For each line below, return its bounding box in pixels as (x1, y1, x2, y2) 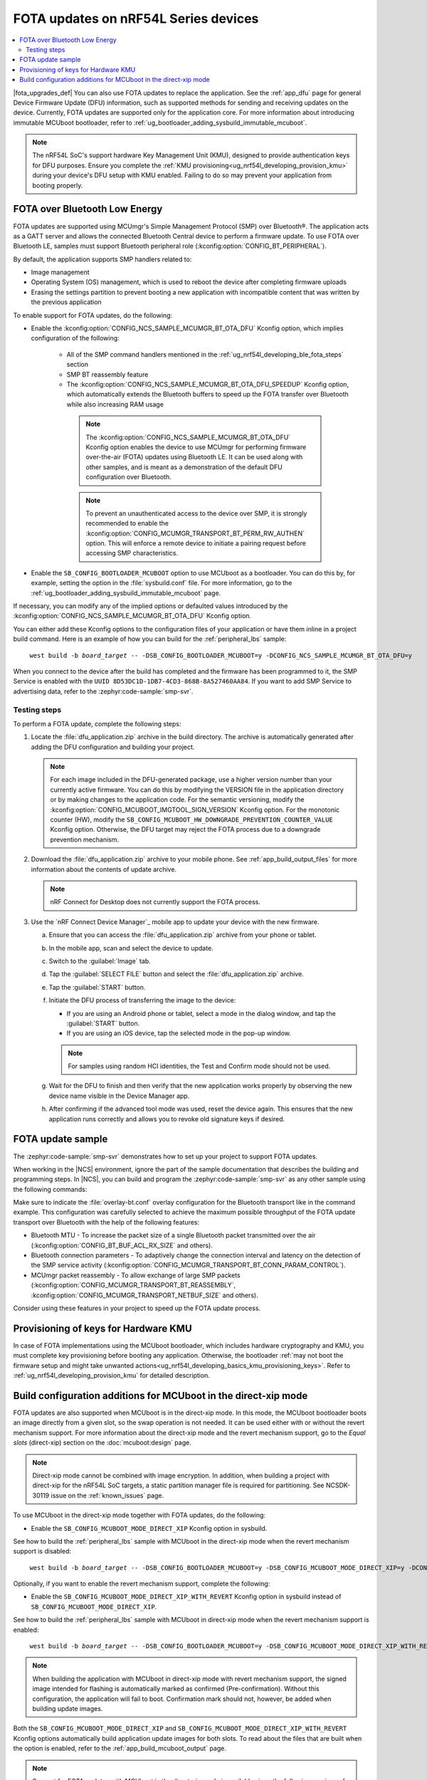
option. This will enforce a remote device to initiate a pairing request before (85, 539, 306, 548)
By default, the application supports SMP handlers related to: (13, 255, 192, 263)
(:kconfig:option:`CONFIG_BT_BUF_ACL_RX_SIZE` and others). (31, 1241, 213, 1250)
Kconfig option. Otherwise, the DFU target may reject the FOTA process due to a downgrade (50, 825, 321, 834)
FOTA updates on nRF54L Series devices (13, 11, 259, 26)
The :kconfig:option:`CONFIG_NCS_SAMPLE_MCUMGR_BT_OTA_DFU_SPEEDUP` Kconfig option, (66, 380, 349, 388)
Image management (31, 268, 90, 277)
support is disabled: (13, 1547, 71, 1556)
